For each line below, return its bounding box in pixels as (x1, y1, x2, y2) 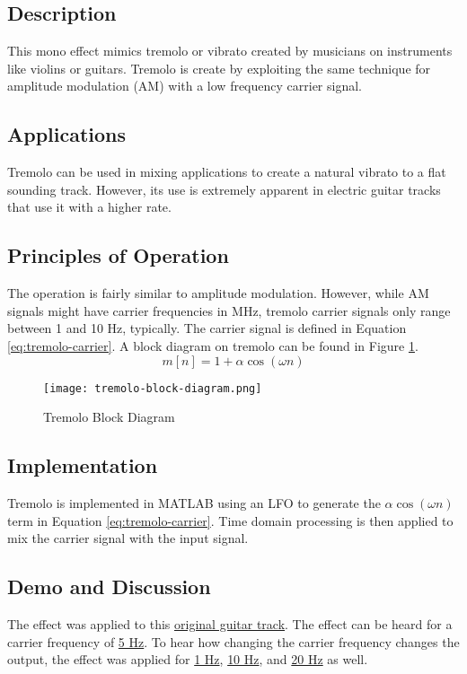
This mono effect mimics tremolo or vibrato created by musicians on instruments (7, 41, 453, 60)
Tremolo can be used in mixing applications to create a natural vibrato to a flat (7, 162, 446, 181)
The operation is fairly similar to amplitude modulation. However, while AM (7, 284, 429, 302)
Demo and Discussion (7, 573, 211, 600)
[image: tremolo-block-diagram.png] (43, 381, 262, 395)
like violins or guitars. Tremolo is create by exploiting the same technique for (7, 58, 431, 77)
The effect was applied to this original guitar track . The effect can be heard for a (7, 614, 453, 633)
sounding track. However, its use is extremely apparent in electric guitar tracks (7, 179, 441, 198)
